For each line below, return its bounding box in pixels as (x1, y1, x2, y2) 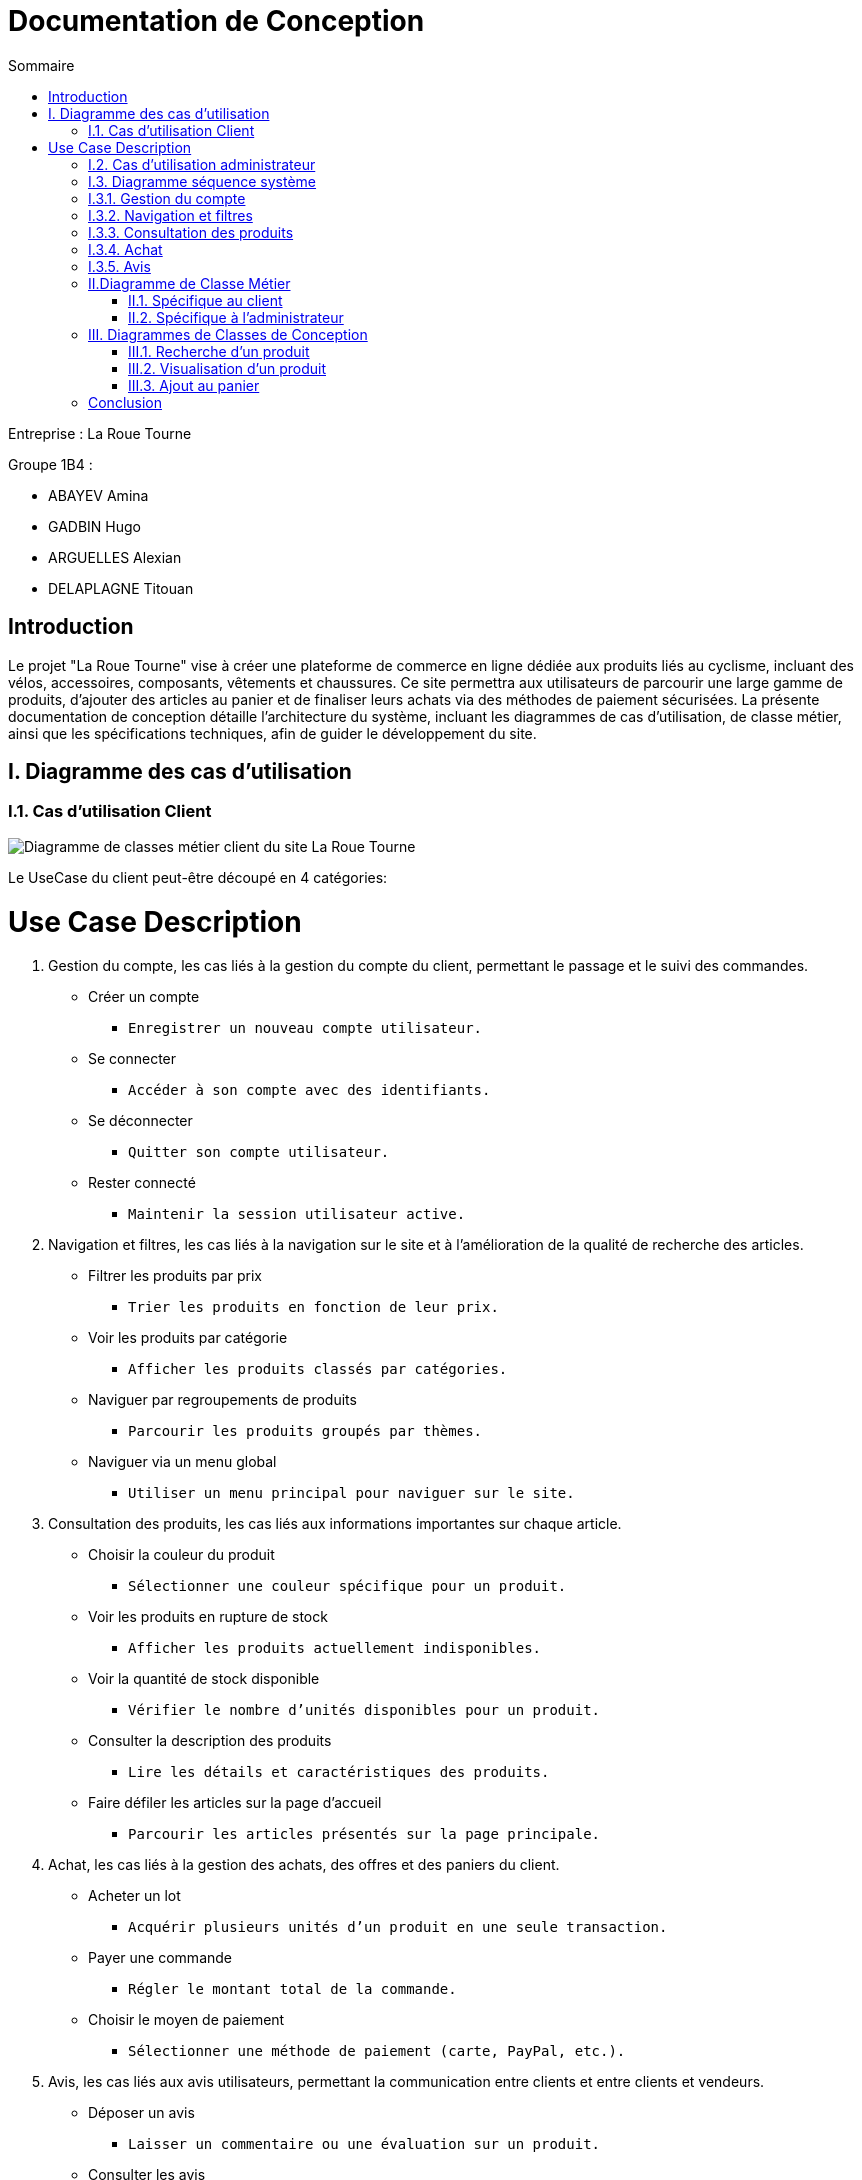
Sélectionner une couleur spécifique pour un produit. (128, 1578, 567, 1595)
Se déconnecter (88, 1112, 193, 1130)
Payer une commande (88, 1949, 232, 1967)
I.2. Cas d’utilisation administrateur (88, 155, 316, 173)
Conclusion (88, 393, 163, 411)
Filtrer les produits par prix (88, 1267, 262, 1285)
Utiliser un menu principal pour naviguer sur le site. (128, 1485, 575, 1502)
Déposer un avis (88, 2104, 195, 2122)
